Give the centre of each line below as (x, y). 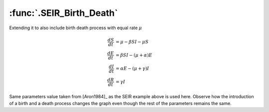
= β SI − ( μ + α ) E (134, 55)
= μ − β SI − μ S (132, 42)
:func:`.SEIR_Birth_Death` (64, 13)
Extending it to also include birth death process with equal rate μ (75, 28)
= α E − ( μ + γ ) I (132, 69)
